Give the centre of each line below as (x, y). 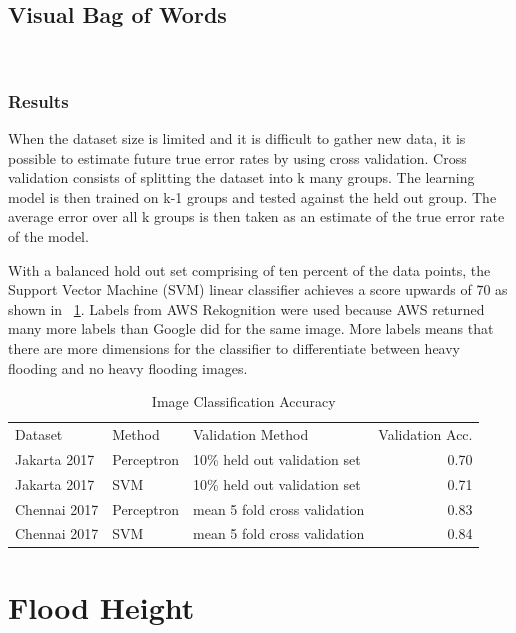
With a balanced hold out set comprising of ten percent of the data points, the (249, 269)
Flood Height (101, 606)
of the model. (48, 235)
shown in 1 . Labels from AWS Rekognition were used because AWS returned (246, 308)
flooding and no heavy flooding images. (128, 367)
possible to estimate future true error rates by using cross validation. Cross (237, 157)
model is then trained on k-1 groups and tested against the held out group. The (252, 196)
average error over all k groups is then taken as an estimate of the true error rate (256, 216)
